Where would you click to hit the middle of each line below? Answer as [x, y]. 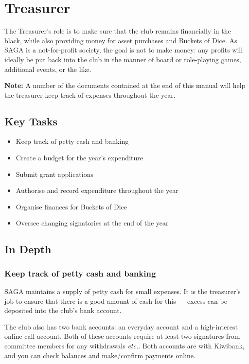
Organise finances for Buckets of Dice [71, 206]
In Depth [28, 249]
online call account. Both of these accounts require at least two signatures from [122, 336]
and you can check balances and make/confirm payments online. [100, 355]
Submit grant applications [55, 174]
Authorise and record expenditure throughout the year [97, 190]
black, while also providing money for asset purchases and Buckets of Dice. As [121, 40]
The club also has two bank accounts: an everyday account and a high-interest [121, 326]
